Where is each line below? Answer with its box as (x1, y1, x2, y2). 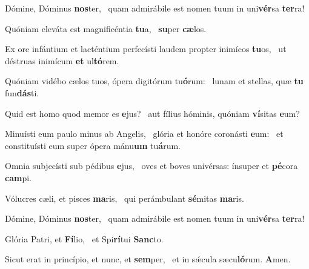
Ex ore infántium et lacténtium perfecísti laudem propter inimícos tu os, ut (5, 42, 287, 55)
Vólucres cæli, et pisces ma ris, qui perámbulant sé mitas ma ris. (5, 191, 244, 204)
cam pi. (5, 171, 32, 184)
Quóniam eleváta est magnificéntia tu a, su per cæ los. (5, 22, 207, 35)
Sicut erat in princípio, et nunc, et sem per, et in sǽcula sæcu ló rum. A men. (5, 253, 291, 265)
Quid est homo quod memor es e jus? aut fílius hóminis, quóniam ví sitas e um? (5, 107, 300, 119)
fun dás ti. (5, 86, 39, 99)
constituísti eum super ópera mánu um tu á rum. (5, 139, 181, 151)
